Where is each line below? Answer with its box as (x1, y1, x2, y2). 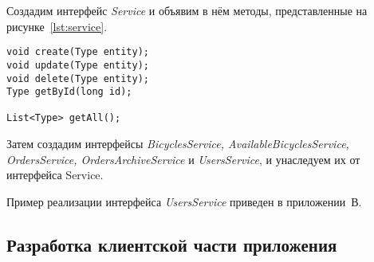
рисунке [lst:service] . (6, 18, 108, 34)
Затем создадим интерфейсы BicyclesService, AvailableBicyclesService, (6, 135, 349, 152)
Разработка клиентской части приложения (6, 232, 337, 256)
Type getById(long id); (6, 86, 132, 98)
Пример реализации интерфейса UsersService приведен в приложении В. (6, 193, 362, 209)
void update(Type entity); (6, 59, 149, 71)
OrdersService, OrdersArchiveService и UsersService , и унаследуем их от (6, 151, 360, 167)
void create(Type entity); (6, 46, 149, 58)
